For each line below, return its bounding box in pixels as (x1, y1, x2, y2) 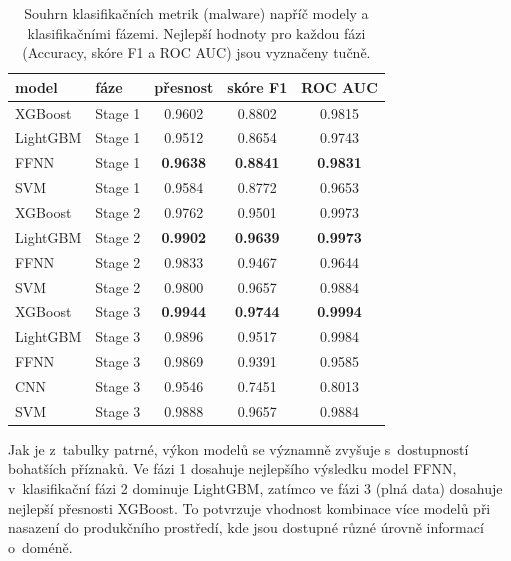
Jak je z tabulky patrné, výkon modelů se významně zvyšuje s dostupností (8, 438, 469, 459)
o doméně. (8, 536, 73, 557)
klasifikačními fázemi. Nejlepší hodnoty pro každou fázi (27, 22, 366, 43)
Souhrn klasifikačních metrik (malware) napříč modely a (24, 3, 369, 23)
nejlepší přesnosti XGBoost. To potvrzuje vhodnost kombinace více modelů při (8, 497, 491, 518)
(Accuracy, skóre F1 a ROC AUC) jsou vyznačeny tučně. (22, 42, 371, 63)
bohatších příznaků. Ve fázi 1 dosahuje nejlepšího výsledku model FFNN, (8, 458, 457, 479)
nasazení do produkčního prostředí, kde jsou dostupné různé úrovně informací (8, 517, 484, 538)
